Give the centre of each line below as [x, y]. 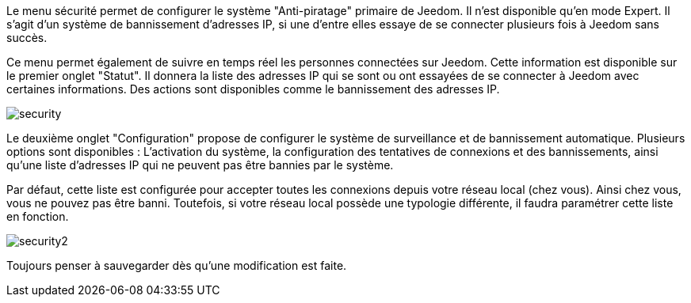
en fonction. [38, 216]
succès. [27, 38]
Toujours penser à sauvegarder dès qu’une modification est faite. [177, 265]
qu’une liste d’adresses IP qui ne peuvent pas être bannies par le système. [200, 165]
